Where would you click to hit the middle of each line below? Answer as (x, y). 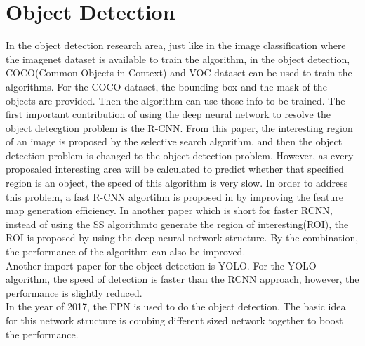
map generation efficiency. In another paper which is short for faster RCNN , (169, 210)
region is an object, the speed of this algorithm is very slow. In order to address (177, 183)
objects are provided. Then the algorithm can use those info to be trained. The (175, 100)
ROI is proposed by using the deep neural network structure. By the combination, (182, 238)
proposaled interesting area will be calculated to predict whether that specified (175, 169)
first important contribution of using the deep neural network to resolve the (168, 114)
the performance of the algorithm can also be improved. (126, 252)
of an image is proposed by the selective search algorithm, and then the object (174, 141)
